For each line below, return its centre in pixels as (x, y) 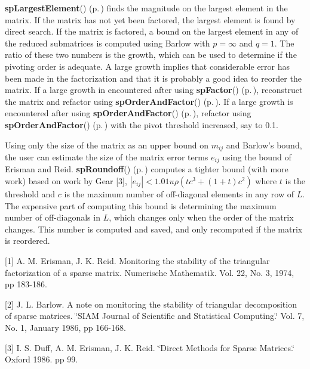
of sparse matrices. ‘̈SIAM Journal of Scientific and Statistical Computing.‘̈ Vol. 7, (155, 316)
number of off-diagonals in (53, 217)
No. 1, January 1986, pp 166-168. (65, 327)
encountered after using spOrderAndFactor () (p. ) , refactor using (128, 113)
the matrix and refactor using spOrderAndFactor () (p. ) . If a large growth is (149, 101)
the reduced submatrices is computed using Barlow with (108, 43)
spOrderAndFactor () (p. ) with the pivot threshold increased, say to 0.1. (142, 124)
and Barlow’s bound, (264, 145)
